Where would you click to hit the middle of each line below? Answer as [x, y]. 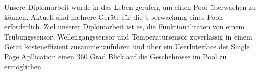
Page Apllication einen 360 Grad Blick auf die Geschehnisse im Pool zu [115, 56]
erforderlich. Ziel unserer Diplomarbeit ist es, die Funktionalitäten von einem [124, 27]
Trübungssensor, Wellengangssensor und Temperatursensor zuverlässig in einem [128, 36]
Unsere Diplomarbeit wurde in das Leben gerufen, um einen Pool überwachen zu [130, 7]
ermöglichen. [24, 66]
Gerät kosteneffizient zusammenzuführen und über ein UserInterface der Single [127, 46]
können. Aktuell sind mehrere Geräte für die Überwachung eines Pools [114, 16]
